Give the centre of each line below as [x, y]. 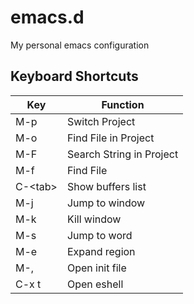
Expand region [101, 251]
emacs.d [47, 17]
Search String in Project [122, 154]
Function [123, 104]
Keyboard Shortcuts [74, 76]
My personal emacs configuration [80, 45]
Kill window [94, 219]
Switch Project [101, 121]
